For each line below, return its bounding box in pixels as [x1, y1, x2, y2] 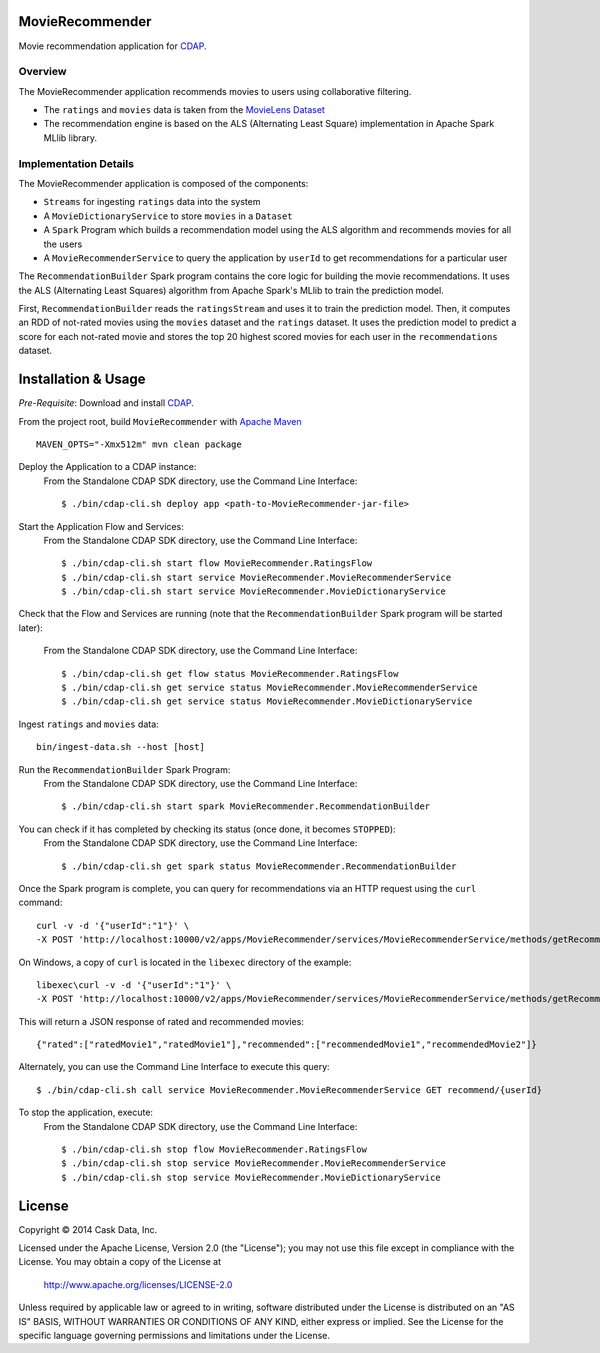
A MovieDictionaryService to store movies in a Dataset [43, 210, 294, 222]
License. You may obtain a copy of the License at [18, 1256, 222, 1268]
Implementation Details [18, 156, 135, 170]
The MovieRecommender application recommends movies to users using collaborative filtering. [18, 85, 412, 97]
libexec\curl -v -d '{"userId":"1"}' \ [36, 979, 232, 990]
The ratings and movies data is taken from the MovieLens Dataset [43, 104, 325, 116]
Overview [18, 65, 67, 79]
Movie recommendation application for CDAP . [18, 40, 207, 52]
